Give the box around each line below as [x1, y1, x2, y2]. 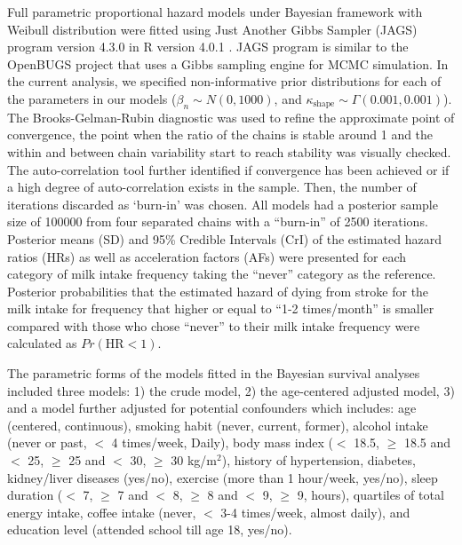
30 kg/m [171, 451, 218, 470]
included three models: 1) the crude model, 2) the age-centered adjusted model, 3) [7, 381, 455, 399]
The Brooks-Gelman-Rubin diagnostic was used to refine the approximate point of [7, 107, 455, 126]
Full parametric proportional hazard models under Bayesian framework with [7, 3, 423, 20]
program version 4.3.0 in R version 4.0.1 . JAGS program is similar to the [7, 37, 409, 56]
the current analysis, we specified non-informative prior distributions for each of [7, 72, 442, 91]
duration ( [7, 486, 63, 504]
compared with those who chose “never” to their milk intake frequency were [7, 316, 420, 335]
